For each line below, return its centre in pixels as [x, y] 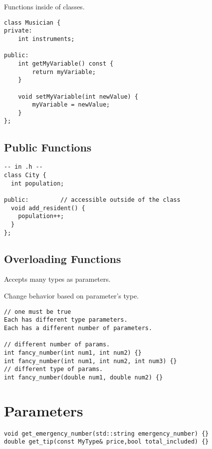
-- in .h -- [23, 167]
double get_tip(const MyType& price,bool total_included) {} [106, 442]
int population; [37, 183]
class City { [25, 175]
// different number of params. [57, 345]
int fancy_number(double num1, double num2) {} [84, 377]
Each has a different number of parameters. [78, 328]
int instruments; [46, 39]
